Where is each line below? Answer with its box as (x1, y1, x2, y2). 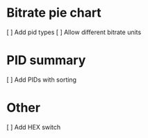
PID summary (6, 52, 86, 68)
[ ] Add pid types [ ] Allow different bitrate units (6, 28, 142, 36)
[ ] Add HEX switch (6, 123, 61, 131)
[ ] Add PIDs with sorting (6, 75, 77, 84)
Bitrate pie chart (6, 5, 101, 21)
